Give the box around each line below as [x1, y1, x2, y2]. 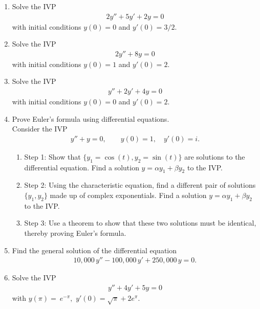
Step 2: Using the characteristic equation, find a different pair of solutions [24, 180, 256, 190]
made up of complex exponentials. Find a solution [50, 190, 207, 201]
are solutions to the [184, 151, 245, 162]
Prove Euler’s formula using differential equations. [12, 113, 169, 124]
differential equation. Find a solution [24, 162, 139, 172]
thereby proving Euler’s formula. [24, 228, 126, 238]
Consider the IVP [12, 123, 68, 134]
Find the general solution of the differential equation [12, 245, 177, 255]
